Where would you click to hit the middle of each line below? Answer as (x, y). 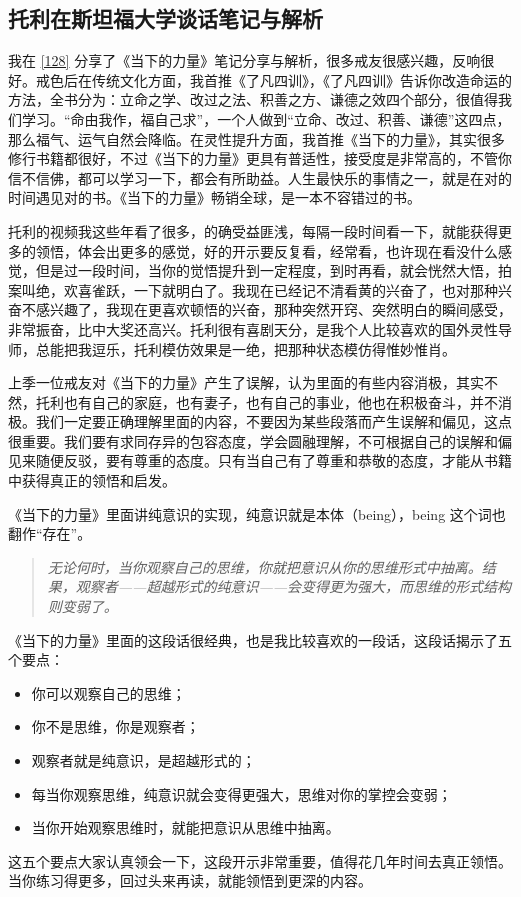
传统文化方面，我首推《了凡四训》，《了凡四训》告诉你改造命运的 (301, 79)
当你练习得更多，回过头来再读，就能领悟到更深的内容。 (190, 880)
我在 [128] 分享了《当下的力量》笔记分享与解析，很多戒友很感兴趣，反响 (244, 60)
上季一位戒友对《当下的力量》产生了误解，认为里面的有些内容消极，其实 (246, 382)
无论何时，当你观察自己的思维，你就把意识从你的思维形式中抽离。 (264, 566)
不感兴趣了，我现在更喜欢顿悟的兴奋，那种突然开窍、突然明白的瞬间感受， (266, 309)
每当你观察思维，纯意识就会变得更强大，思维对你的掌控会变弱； (241, 793)
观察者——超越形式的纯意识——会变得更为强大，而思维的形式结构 (293, 586)
